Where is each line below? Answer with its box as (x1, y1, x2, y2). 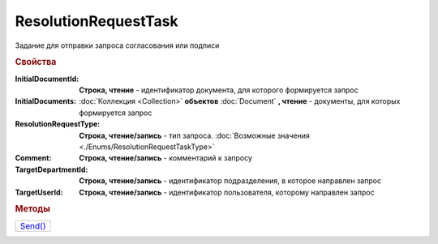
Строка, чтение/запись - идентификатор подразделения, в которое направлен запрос (79, 176, 381, 186)
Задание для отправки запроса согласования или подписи (15, 41, 220, 50)
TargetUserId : (15, 187, 63, 197)
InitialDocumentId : (15, 74, 79, 83)
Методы (15, 203, 50, 215)
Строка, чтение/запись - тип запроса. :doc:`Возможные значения (79, 131, 310, 140)
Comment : (15, 153, 52, 163)
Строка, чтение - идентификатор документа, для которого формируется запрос (79, 85, 359, 95)
